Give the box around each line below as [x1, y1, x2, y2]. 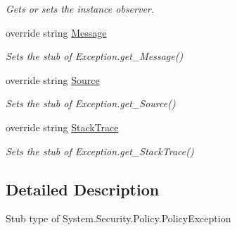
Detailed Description [6, 178, 160, 200]
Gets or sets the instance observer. [6, 1, 155, 16]
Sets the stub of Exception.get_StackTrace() [6, 143, 194, 158]
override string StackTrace [6, 119, 119, 134]
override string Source [6, 72, 100, 87]
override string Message [6, 25, 107, 40]
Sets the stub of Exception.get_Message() [6, 49, 184, 63]
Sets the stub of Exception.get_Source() [6, 96, 176, 111]
